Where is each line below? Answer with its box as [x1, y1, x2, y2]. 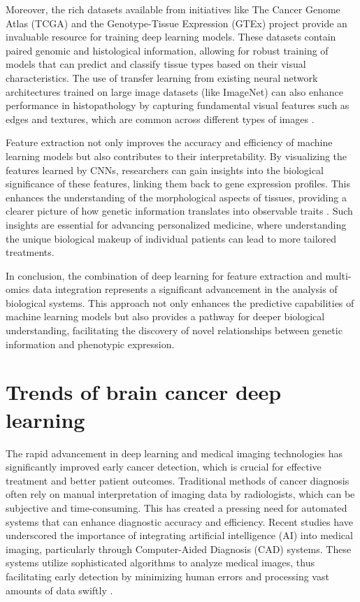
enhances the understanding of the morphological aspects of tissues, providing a [6, 189, 347, 204]
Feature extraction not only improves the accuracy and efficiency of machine [6, 135, 333, 150]
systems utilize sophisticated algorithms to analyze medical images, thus [6, 555, 315, 570]
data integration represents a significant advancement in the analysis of [32, 282, 338, 296]
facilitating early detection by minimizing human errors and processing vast [6, 568, 329, 583]
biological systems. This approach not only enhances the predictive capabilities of [6, 295, 354, 310]
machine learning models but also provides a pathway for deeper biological [6, 309, 325, 324]
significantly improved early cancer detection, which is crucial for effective [6, 459, 322, 474]
